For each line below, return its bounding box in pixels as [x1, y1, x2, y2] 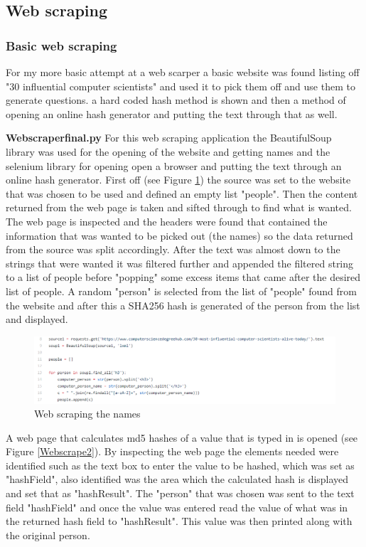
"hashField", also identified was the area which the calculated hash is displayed [6, 472, 349, 487]
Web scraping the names [34, 406, 141, 421]
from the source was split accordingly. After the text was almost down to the [6, 242, 340, 257]
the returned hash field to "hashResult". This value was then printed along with [6, 514, 352, 529]
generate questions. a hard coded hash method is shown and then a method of [6, 92, 346, 107]
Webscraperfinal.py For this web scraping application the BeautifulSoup [6, 130, 332, 145]
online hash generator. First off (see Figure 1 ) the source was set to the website [6, 172, 351, 187]
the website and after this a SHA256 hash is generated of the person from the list [6, 297, 360, 312]
